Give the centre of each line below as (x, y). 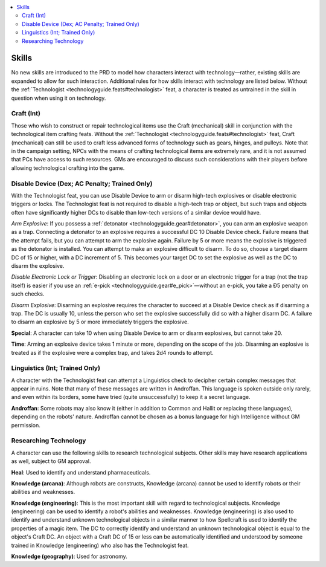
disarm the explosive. (38, 266)
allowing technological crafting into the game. (68, 168)
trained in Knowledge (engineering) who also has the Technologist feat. (100, 545)
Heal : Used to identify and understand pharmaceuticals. (81, 472)
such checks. (28, 294)
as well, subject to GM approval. (51, 461)
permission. (26, 425)
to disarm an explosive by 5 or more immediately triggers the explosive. (100, 322)
